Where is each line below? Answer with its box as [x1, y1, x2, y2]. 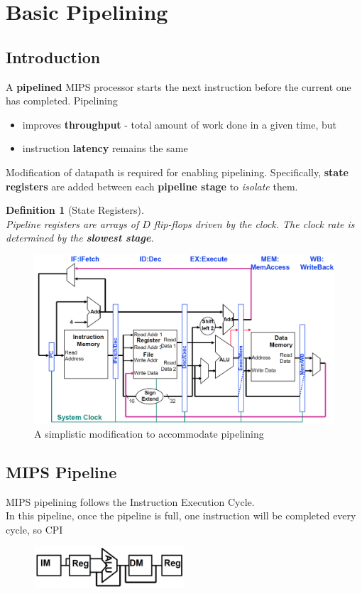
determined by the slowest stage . [6, 230, 154, 245]
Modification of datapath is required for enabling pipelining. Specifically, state [6, 164, 349, 179]
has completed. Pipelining [6, 93, 118, 108]
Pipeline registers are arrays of [6, 216, 139, 231]
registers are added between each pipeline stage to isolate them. [6, 178, 298, 193]
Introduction [6, 45, 101, 67]
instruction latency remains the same [22, 141, 188, 156]
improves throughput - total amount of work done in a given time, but [22, 117, 336, 131]
